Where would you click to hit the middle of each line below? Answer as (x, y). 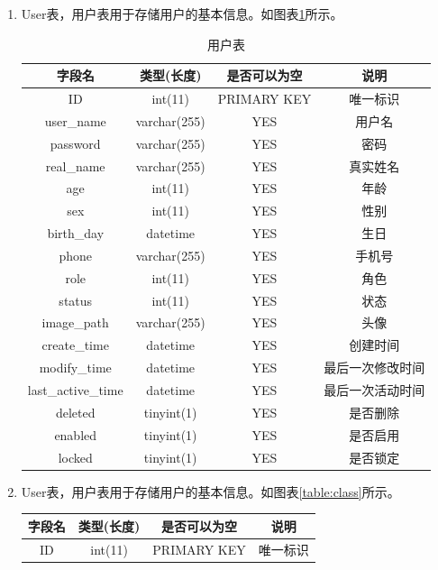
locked (75, 457)
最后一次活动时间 (374, 390)
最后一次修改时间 (374, 368)
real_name (75, 165)
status (76, 300)
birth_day (76, 233)
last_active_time (75, 390)
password (75, 143)
